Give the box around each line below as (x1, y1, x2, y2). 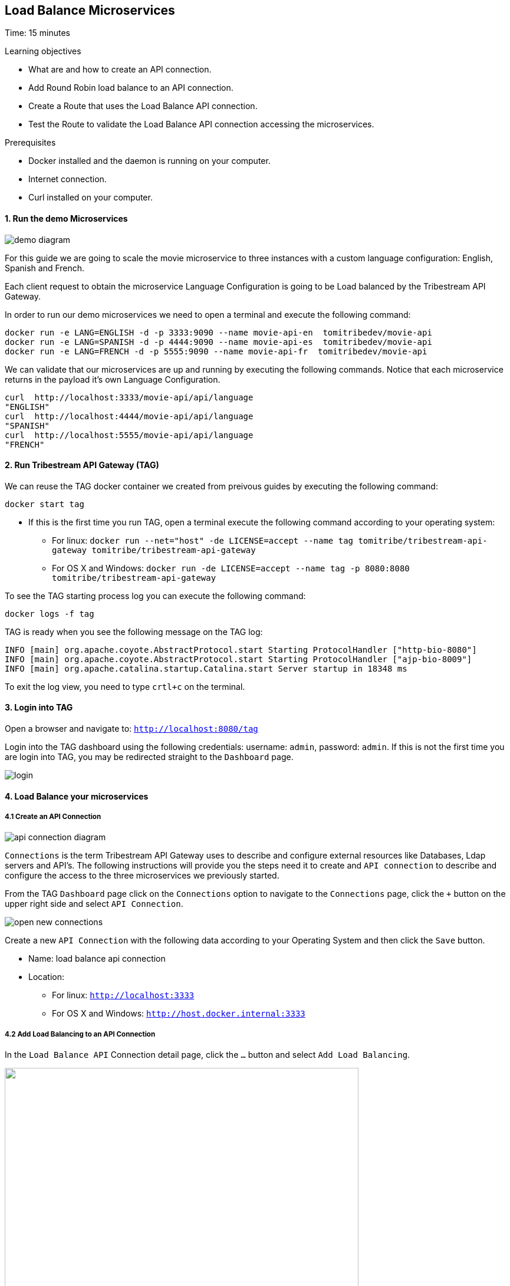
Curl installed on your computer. (28, 192, 153, 203)
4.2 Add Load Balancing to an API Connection (5, 1030, 156, 1038)
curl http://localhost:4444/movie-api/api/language (5, 411, 254, 421)
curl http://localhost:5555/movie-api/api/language (5, 430, 254, 440)
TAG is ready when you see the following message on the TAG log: (5, 626, 263, 637)
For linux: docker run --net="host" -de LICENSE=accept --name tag (52, 535, 353, 545)
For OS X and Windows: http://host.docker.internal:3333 (52, 1008, 305, 1019)
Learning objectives (5, 46, 81, 57)
